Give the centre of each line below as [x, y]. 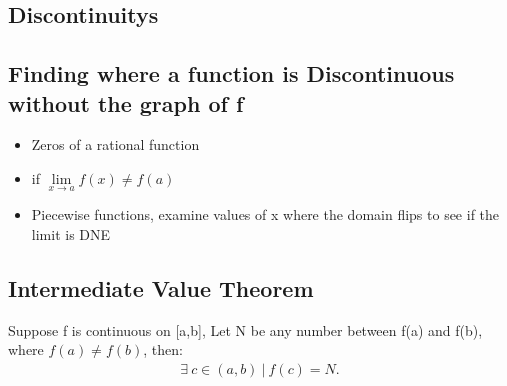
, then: [163, 349]
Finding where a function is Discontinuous [231, 73]
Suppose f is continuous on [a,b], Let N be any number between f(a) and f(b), [245, 329]
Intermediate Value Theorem [161, 287]
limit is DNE [71, 233]
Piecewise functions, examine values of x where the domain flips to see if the [265, 214]
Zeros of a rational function [115, 144]
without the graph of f [126, 102]
